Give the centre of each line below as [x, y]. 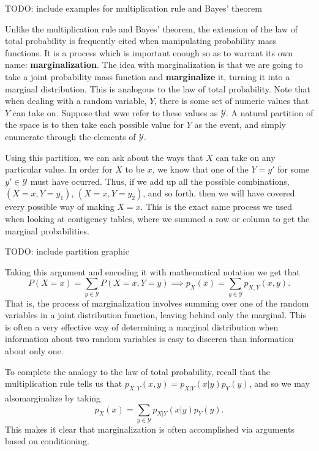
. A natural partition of [270, 112]
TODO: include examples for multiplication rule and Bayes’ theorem [133, 8]
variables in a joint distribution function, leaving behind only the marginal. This [156, 315]
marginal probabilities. [47, 230]
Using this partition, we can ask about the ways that [104, 157]
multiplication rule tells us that [64, 383]
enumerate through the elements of [70, 136]
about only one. [34, 350]
